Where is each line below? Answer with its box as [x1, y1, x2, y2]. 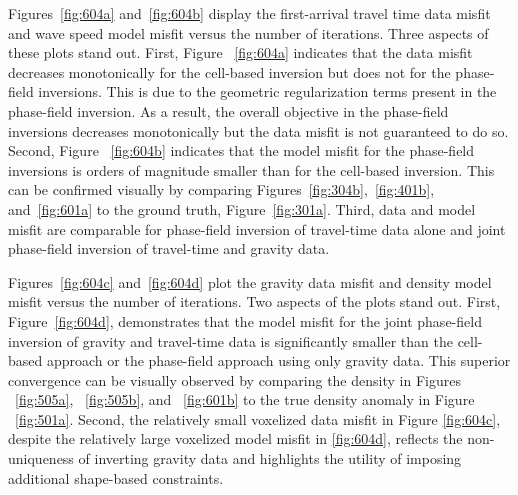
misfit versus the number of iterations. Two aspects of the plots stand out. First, [8, 291, 501, 312]
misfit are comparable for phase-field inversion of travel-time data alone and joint [8, 218, 506, 239]
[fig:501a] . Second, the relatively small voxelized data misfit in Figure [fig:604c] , [15, 408, 501, 429]
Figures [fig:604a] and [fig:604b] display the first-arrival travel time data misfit [8, 3, 491, 23]
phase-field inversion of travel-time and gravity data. [8, 238, 330, 259]
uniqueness [8, 448, 74, 469]
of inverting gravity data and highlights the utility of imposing [78, 448, 462, 469]
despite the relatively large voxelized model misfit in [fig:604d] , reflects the [8, 428, 463, 449]
